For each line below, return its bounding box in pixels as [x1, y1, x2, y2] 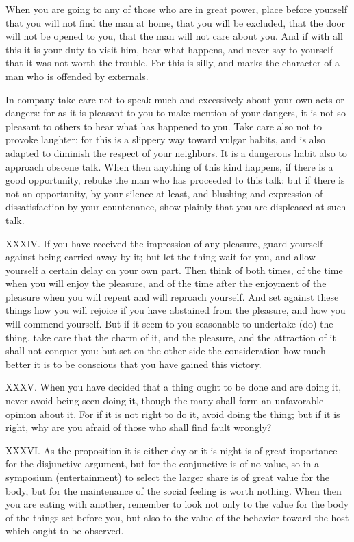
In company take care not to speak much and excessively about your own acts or [5, 92, 344, 106]
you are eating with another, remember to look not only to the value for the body [5, 497, 349, 511]
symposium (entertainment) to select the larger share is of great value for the [5, 470, 330, 484]
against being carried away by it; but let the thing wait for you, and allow [5, 249, 316, 264]
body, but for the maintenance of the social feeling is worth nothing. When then [5, 483, 342, 497]
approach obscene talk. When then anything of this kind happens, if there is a [5, 159, 333, 173]
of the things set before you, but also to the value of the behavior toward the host [5, 510, 349, 524]
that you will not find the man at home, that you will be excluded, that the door [5, 15, 345, 29]
